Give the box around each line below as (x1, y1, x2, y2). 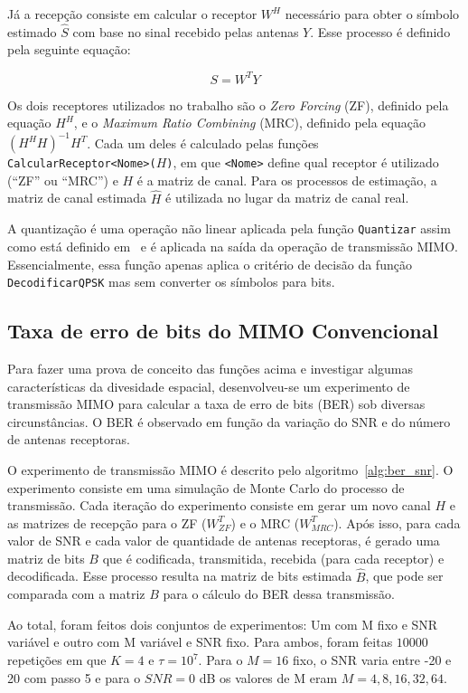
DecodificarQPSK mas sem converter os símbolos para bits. (7, 272, 335, 291)
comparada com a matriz (7, 584, 145, 603)
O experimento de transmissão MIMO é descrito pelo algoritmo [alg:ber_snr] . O (7, 460, 454, 479)
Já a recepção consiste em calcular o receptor (7, 5, 257, 23)
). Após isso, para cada (333, 513, 461, 532)
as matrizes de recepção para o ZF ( (7, 513, 207, 532)
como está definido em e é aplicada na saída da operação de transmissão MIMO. (7, 236, 458, 255)
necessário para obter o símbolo (285, 5, 460, 23)
